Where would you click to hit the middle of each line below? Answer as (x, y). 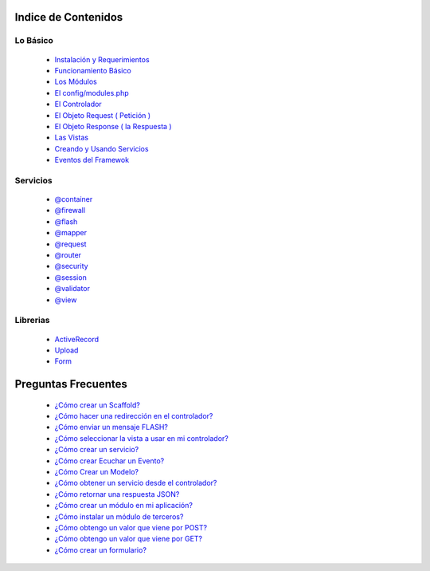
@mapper (71, 233)
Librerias (32, 321)
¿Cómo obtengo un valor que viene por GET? (129, 539)
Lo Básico (34, 41)
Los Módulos (76, 82)
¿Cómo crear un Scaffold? (98, 405)
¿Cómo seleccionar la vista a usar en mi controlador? (141, 438)
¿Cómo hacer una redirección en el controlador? (134, 416)
